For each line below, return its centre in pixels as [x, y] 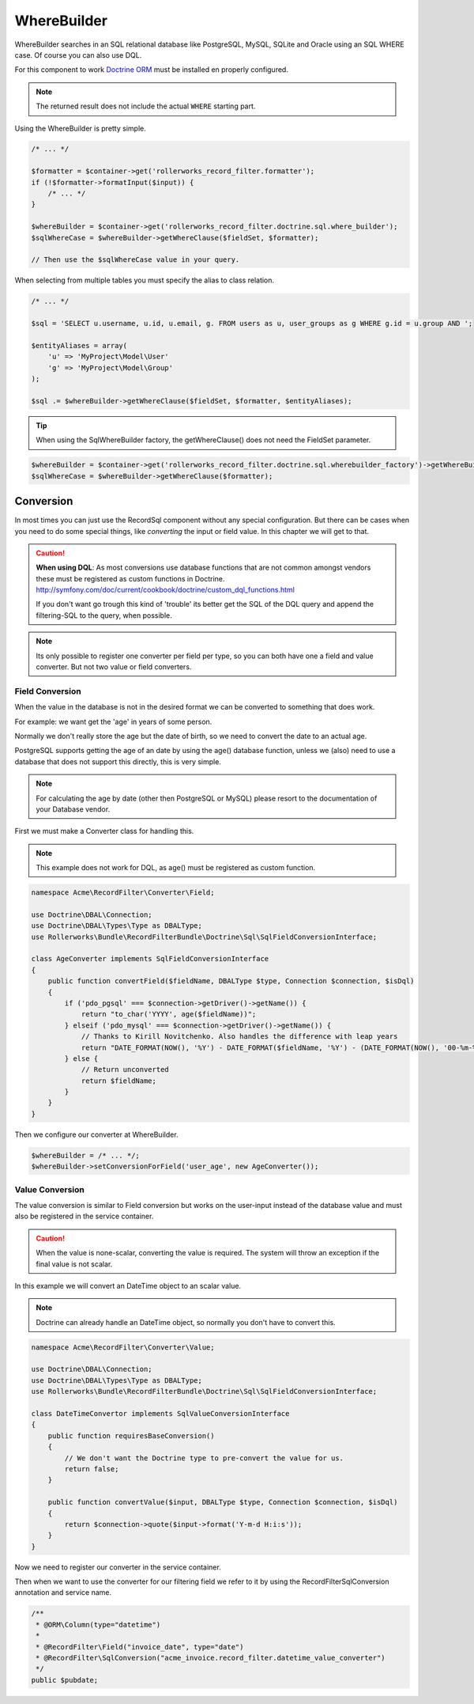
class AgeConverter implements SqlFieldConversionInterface [150, 959]
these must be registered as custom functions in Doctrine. [130, 578]
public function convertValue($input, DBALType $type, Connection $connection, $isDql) [223, 1502]
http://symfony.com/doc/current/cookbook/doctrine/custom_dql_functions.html [166, 590]
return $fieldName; [119, 1081]
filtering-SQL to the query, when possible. [104, 615]
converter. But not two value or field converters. [114, 667]
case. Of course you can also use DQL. [78, 55]
